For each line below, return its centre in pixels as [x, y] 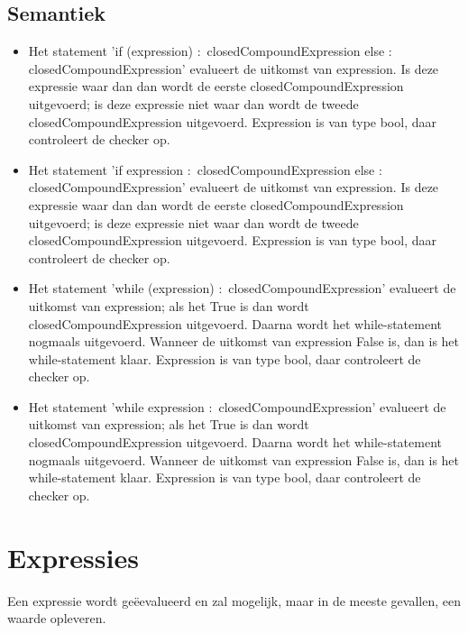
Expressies [73, 557]
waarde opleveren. [57, 618]
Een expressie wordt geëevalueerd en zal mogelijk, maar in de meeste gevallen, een [234, 600]
